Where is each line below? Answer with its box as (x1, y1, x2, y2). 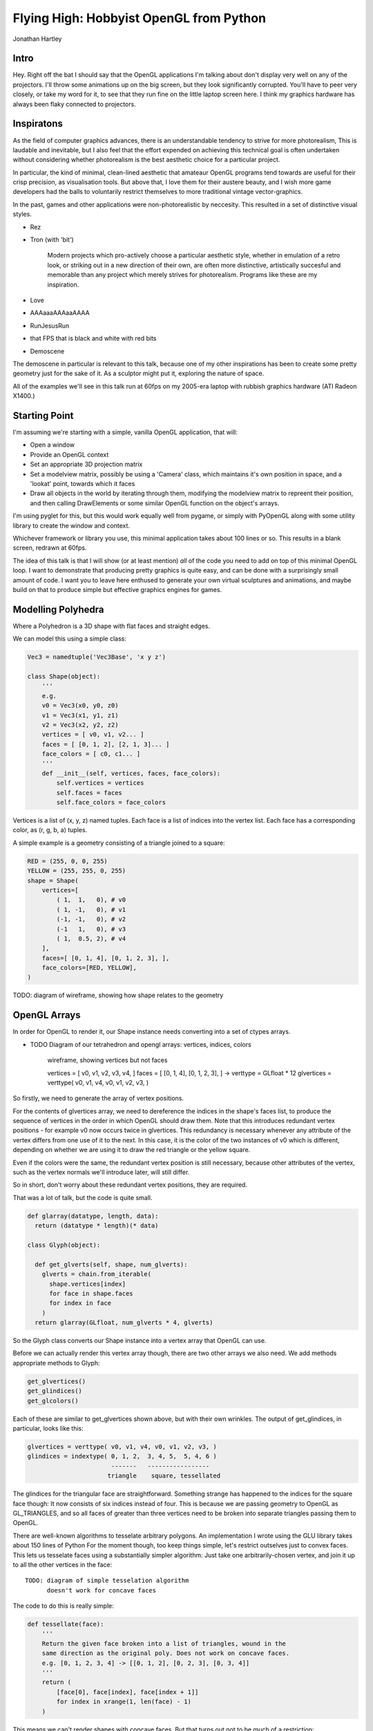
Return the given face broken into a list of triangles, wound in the (41, 1640, 287, 1647)
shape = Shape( (27, 877, 79, 884)
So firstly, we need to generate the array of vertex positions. (12, 1094, 184, 1102)
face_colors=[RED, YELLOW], (41, 964, 137, 972)
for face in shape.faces (49, 1289, 134, 1298)
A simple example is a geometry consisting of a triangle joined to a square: (12, 838, 225, 847)
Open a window (30, 440, 75, 449)
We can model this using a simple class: (12, 634, 127, 643)
